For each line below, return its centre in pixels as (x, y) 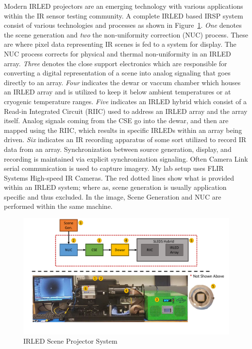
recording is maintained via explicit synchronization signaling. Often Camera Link (126, 158)
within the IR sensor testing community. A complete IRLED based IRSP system (124, 15)
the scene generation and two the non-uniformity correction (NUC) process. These (126, 34)
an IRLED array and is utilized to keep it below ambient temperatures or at (118, 92)
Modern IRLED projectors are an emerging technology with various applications (124, 6)
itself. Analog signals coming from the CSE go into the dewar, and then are (116, 120)
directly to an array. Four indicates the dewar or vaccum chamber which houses (122, 82)
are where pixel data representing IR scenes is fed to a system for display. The (120, 44)
